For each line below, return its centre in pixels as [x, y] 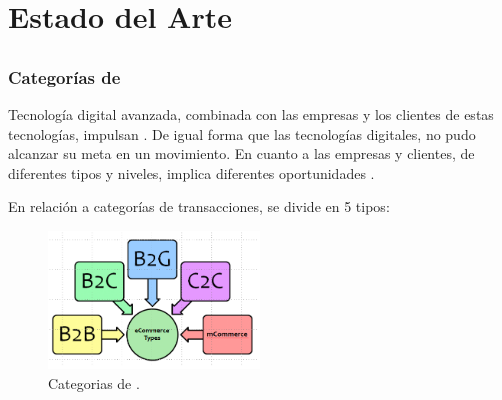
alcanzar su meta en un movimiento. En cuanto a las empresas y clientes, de [241, 153]
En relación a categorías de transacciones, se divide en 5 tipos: [199, 206]
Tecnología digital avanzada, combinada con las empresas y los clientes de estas [251, 114]
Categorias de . [94, 382]
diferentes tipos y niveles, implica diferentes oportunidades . [191, 172]
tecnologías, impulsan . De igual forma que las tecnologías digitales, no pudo [242, 133]
